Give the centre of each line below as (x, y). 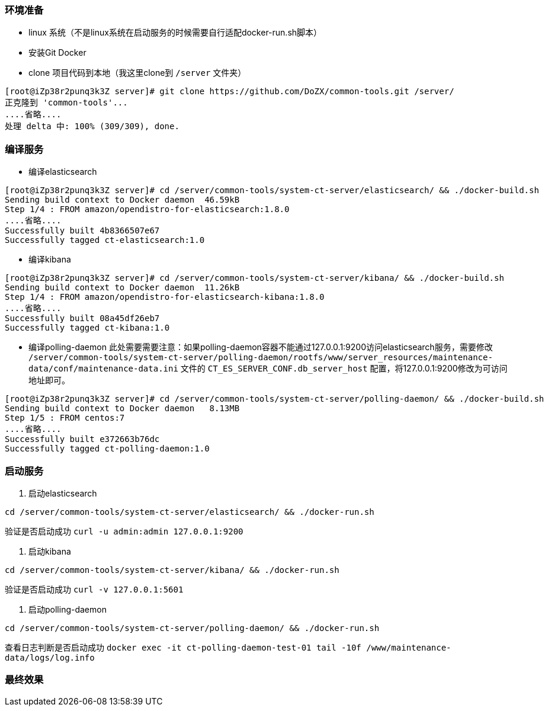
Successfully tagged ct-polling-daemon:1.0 (107, 449)
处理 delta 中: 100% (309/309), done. (92, 126)
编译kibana (50, 260)
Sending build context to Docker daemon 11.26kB (122, 288)
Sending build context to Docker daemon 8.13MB (122, 409)
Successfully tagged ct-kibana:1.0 (87, 328)
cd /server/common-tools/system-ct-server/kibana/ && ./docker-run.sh (172, 570)
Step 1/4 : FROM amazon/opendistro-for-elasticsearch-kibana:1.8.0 (165, 297)
